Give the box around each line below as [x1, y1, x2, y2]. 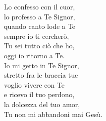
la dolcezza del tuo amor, [4, 99, 80, 109]
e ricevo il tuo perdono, [4, 89, 75, 100]
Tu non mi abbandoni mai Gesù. [4, 109, 103, 119]
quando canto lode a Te [4, 21, 75, 31]
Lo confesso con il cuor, [4, 1, 75, 11]
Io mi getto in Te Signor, [4, 60, 79, 70]
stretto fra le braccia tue [4, 70, 78, 80]
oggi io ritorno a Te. [4, 50, 65, 60]
